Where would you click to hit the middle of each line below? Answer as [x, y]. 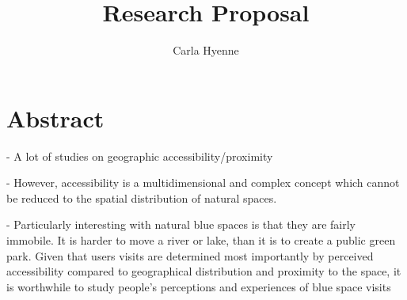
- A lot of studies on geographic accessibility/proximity [140, 156]
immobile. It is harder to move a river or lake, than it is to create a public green [201, 240]
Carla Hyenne [206, 50]
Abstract [55, 118]
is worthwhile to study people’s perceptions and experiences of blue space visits [199, 286]
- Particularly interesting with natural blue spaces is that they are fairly [181, 224]
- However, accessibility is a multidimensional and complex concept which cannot [203, 182]
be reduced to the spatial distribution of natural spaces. [142, 197]
